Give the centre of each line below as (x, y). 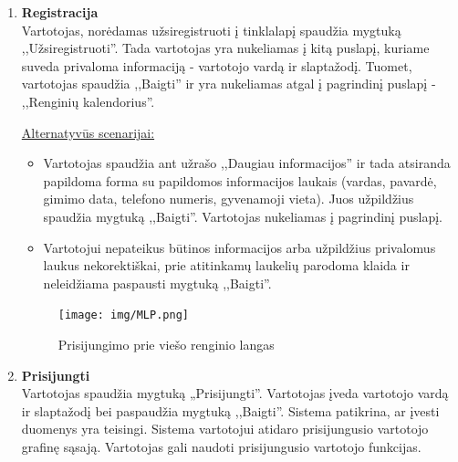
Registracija (60, 12)
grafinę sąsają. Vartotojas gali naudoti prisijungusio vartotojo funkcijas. (221, 446)
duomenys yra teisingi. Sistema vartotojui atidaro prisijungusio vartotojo (225, 429)
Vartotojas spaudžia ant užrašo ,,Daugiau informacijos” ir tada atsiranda (247, 163)
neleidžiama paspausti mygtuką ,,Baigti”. (157, 283)
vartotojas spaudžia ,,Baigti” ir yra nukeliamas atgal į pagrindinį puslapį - (229, 84)
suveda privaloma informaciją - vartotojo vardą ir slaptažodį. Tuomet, (217, 65)
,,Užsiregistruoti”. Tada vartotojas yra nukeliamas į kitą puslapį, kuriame (225, 48)
